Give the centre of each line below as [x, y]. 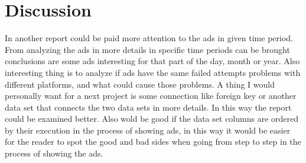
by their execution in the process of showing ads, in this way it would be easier [148, 130]
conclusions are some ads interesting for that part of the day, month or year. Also [152, 61]
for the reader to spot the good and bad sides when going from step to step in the [153, 142]
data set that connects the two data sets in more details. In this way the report [148, 107]
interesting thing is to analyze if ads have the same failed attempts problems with [153, 72]
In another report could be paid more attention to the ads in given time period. [149, 38]
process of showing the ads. [54, 153]
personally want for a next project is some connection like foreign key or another [151, 96]
